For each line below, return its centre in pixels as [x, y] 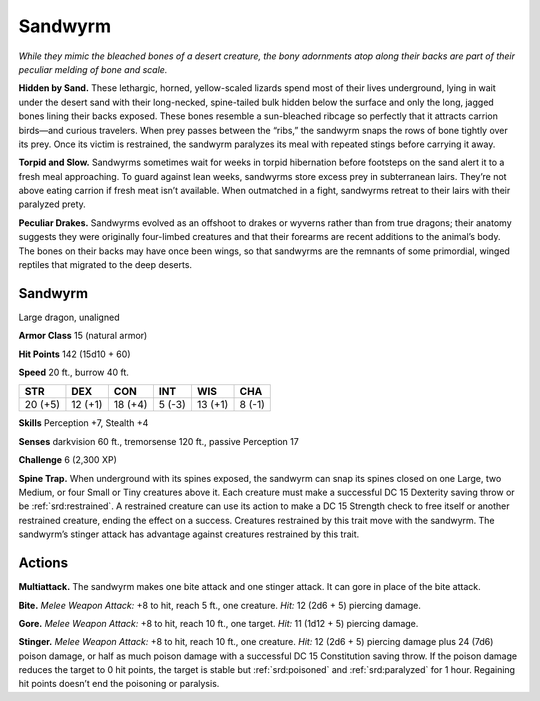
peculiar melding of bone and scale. [93, 69]
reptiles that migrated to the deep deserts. [105, 265]
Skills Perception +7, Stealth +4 [83, 423]
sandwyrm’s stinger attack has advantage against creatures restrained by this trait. [189, 534]
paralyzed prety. [52, 204]
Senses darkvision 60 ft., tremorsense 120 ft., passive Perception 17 [158, 441]
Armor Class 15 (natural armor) [83, 336]
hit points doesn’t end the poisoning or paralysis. [119, 684]
